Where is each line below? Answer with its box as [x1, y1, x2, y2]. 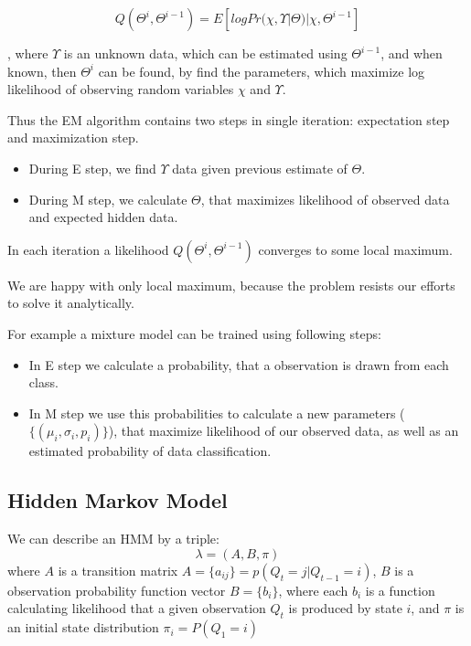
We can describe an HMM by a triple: [7, 529, 219, 548]
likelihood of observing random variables [7, 79, 234, 99]
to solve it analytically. [7, 293, 134, 312]
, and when [380, 44, 443, 62]
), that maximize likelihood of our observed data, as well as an [108, 421, 459, 440]
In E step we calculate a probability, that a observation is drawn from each [28, 355, 449, 374]
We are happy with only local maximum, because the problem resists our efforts [7, 275, 455, 294]
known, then [7, 61, 77, 80]
